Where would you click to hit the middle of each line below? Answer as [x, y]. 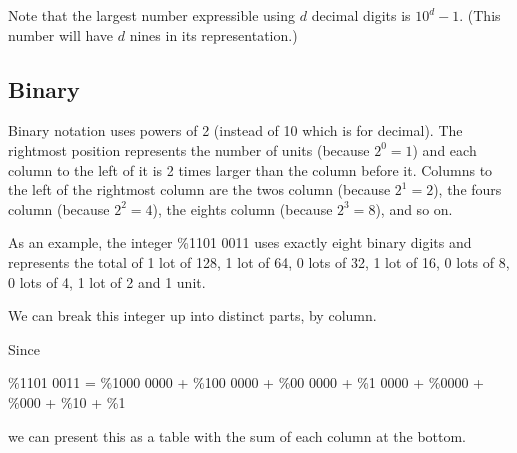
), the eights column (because [242, 208]
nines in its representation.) [213, 34]
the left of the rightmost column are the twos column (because [199, 189]
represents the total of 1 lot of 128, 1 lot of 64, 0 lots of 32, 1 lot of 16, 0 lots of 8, [259, 261]
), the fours [467, 189]
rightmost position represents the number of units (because [189, 149]
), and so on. [414, 208]
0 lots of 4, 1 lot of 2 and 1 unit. [107, 281]
